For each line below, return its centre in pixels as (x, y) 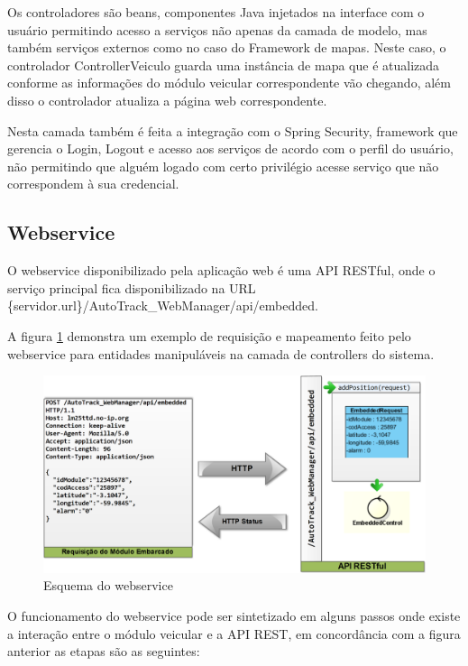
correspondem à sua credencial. (93, 184)
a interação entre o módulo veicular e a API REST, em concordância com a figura (234, 633)
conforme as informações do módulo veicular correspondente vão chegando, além (229, 83)
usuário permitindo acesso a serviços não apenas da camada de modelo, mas (217, 29)
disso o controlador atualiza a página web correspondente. (167, 100)
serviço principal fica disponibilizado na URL (132, 287)
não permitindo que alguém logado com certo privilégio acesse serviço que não (223, 166)
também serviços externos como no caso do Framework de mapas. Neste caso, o (227, 47)
